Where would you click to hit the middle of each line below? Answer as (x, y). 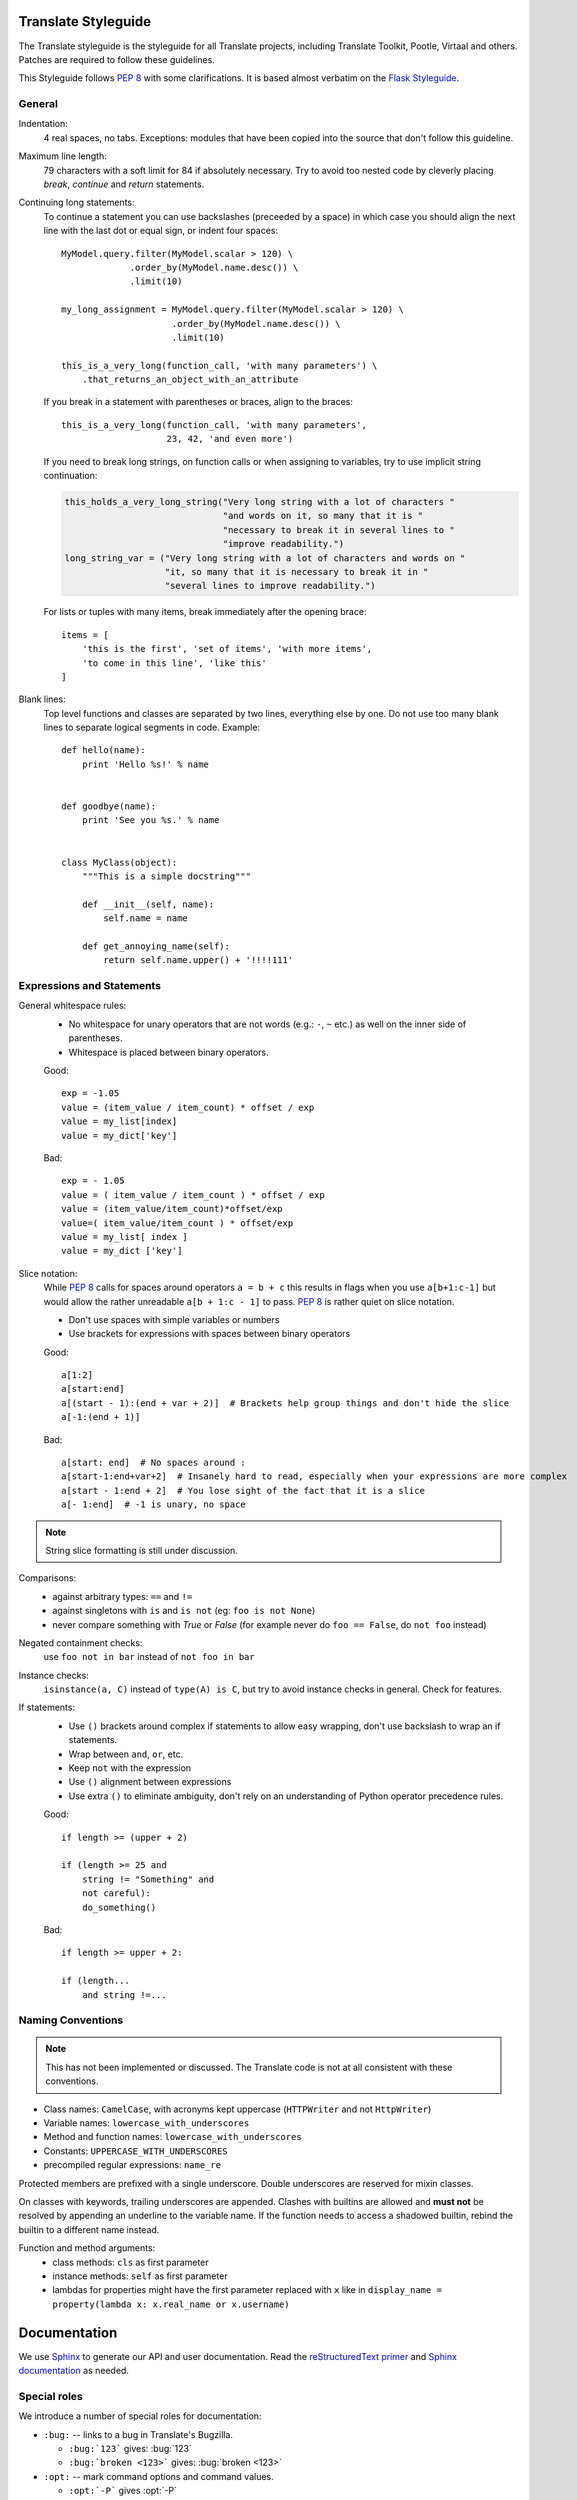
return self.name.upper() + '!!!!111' (198, 960)
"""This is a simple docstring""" (166, 876)
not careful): (116, 1893)
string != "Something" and (148, 1879)
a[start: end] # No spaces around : (154, 1463)
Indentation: (43, 124)
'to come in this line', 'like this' (174, 663)
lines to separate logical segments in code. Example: (151, 727)
